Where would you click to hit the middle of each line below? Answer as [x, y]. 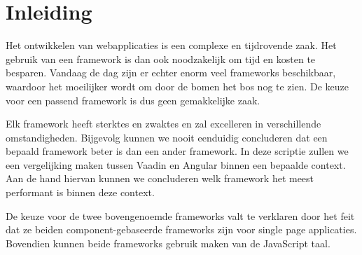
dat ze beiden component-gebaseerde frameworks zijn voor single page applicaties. [181, 229]
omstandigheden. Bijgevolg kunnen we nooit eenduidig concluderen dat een [167, 137]
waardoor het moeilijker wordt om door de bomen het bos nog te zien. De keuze [177, 86]
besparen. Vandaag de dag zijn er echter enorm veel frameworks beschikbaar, [171, 73]
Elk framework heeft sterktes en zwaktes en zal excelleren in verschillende [163, 124]
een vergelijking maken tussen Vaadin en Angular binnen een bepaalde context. [176, 164]
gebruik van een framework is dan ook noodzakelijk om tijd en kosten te [161, 58]
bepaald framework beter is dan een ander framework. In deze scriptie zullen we [177, 151]
